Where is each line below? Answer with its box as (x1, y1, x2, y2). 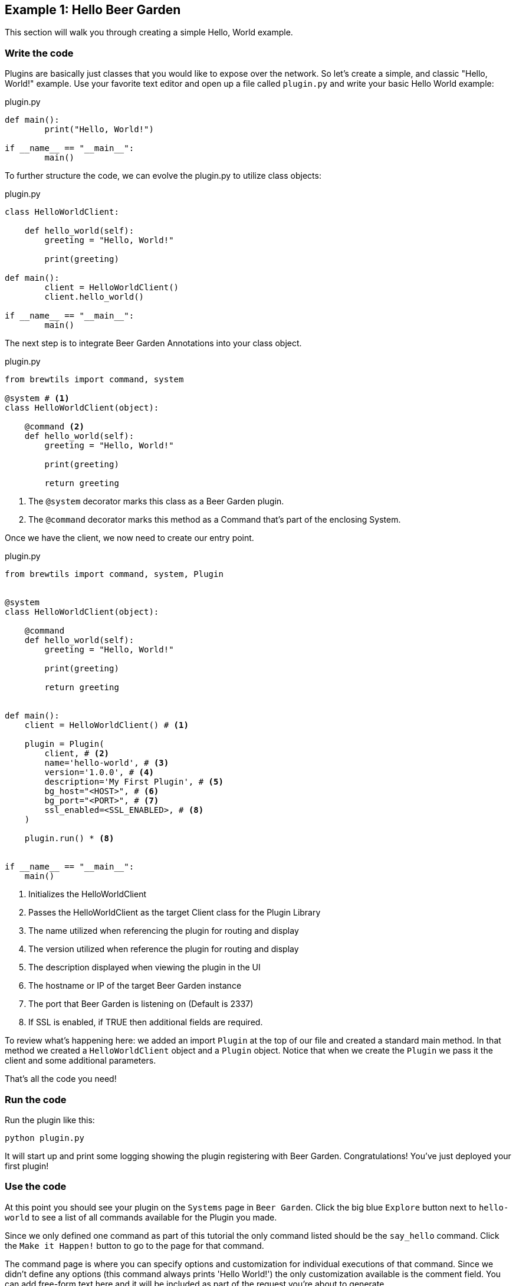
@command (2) (24, 422, 84, 432)
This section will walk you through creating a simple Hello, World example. (5, 27, 293, 38)
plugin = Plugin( (24, 739, 104, 749)
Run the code (5, 1093, 67, 1105)
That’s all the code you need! (5, 1074, 117, 1084)
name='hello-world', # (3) (44, 758, 169, 768)
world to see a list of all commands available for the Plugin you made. (5, 1212, 277, 1222)
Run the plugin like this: (5, 1114, 95, 1125)
